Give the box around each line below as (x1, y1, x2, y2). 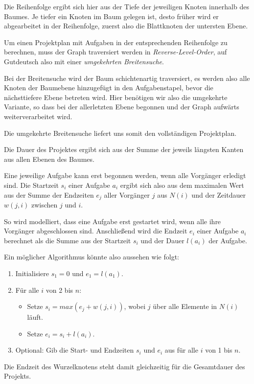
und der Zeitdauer (191, 189, 246, 200)
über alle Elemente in (153, 301, 217, 311)
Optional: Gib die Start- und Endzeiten (15, 345, 134, 355)
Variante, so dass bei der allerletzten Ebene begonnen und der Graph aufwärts (4, 102, 239, 112)
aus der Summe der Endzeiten (4, 189, 94, 200)
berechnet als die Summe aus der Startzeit (4, 235, 131, 245)
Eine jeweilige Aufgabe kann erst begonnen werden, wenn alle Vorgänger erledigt (4, 170, 246, 180)
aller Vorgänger (104, 189, 150, 200)
